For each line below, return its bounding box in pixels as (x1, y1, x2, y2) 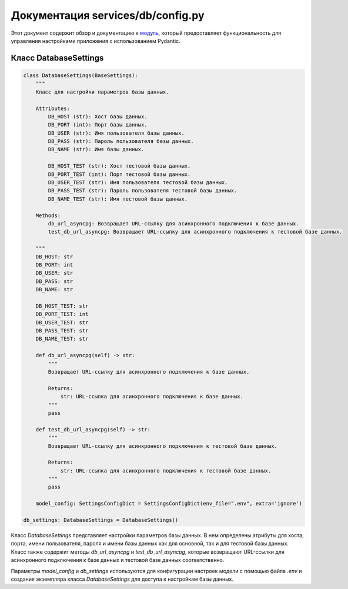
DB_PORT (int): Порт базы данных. (48, 121, 148, 128)
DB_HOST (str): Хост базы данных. (48, 113, 148, 120)
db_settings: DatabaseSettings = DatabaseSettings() (23, 517, 179, 524)
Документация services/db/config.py (11, 9, 205, 22)
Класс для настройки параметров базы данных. (35, 88, 169, 95)
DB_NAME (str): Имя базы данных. (48, 146, 145, 153)
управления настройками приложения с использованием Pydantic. (11, 37, 180, 44)
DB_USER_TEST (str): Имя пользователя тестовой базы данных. (48, 179, 228, 186)
